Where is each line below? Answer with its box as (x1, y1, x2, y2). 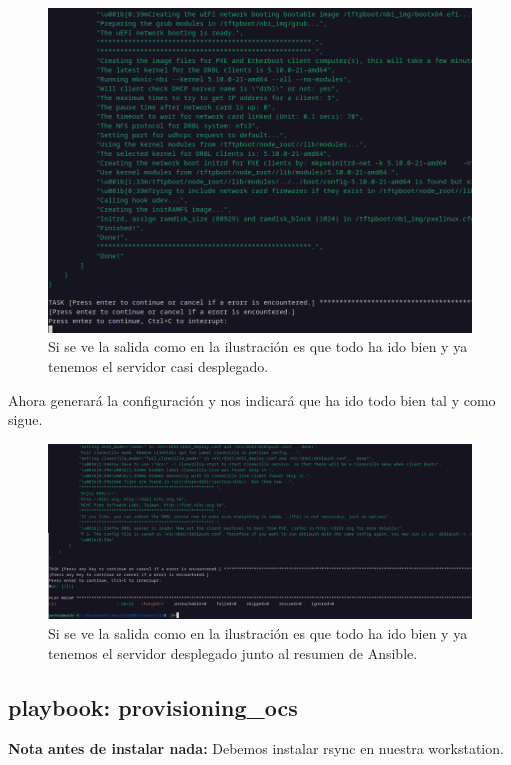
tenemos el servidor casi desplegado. (48, 356, 269, 377)
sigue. (8, 409, 43, 430)
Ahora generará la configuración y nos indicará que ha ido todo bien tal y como (8, 389, 496, 410)
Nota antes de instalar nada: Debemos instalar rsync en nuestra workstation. (8, 738, 504, 759)
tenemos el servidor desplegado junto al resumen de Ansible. (48, 642, 418, 663)
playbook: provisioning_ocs (8, 691, 298, 722)
